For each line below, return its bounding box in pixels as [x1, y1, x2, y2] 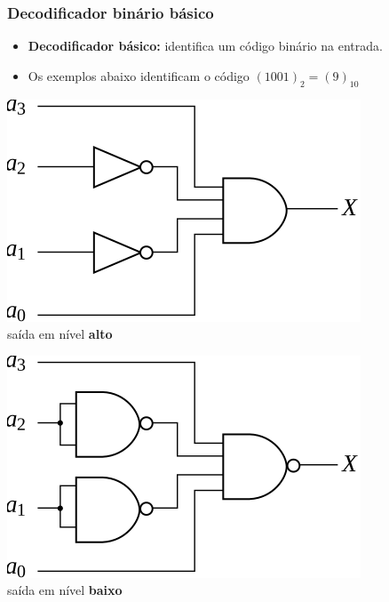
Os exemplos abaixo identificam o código [28, 66, 250, 84]
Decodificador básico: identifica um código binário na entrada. [28, 36, 383, 55]
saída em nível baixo [7, 581, 123, 599]
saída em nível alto [7, 325, 113, 343]
